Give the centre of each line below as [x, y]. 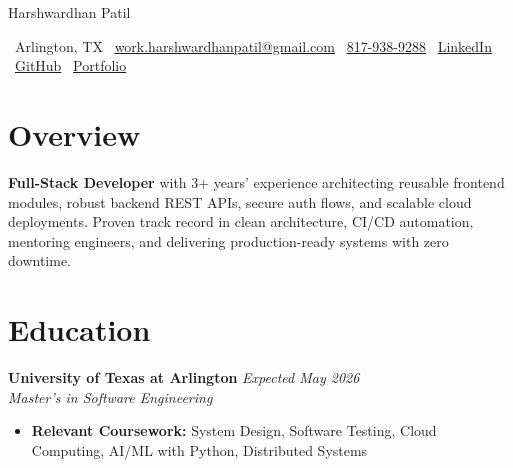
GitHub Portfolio [71, 65]
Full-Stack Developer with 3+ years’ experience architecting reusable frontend [256, 181]
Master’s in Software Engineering [110, 396]
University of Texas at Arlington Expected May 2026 [184, 377]
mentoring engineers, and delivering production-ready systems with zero [228, 240]
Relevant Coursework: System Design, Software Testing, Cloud [234, 430]
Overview [74, 133]
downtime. [39, 260]
